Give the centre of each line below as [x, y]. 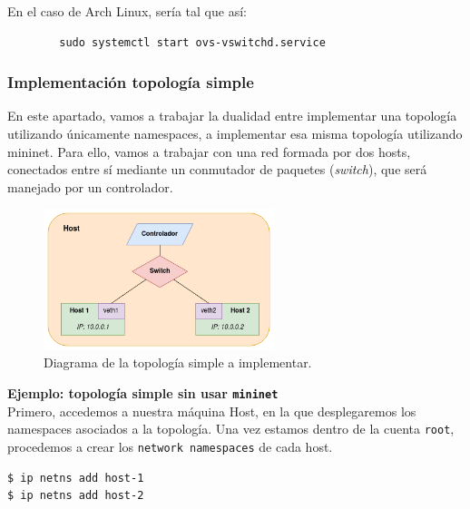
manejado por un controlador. [90, 186]
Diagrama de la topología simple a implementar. [178, 362]
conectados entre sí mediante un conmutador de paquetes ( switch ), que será [217, 169]
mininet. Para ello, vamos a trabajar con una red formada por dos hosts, [209, 151]
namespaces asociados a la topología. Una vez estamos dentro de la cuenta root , [231, 429]
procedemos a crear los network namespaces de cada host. [170, 446]
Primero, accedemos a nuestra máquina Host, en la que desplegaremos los [212, 411]
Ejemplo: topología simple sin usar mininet [143, 392]
